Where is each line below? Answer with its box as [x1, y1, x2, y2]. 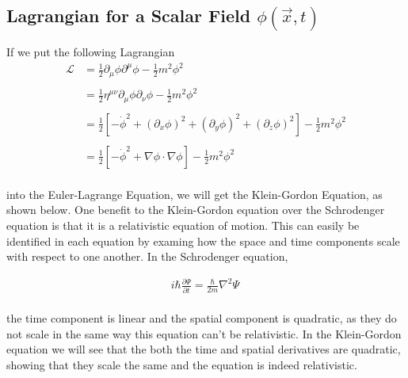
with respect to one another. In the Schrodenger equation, [6, 248, 288, 265]
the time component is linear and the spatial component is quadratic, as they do [6, 310, 397, 326]
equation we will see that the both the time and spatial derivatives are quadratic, [6, 341, 401, 357]
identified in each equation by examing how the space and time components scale [6, 232, 400, 249]
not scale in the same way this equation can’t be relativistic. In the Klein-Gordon [6, 325, 402, 342]
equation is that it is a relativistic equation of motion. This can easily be [6, 217, 360, 233]
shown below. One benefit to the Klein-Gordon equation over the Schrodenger [6, 201, 385, 218]
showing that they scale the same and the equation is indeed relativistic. [6, 357, 357, 373]
